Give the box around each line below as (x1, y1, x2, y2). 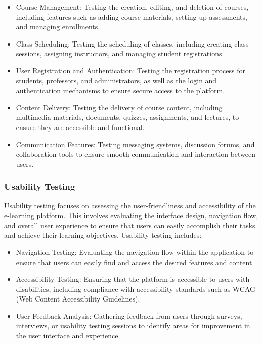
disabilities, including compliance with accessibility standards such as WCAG (16, 283, 256, 294)
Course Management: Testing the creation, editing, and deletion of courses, (16, 2, 249, 12)
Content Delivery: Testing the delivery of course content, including (16, 102, 223, 112)
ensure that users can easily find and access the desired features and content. (16, 256, 254, 267)
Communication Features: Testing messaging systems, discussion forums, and (16, 139, 255, 149)
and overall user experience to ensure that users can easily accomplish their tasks (4, 220, 255, 230)
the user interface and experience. (16, 330, 120, 341)
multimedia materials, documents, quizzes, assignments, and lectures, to (16, 112, 239, 122)
